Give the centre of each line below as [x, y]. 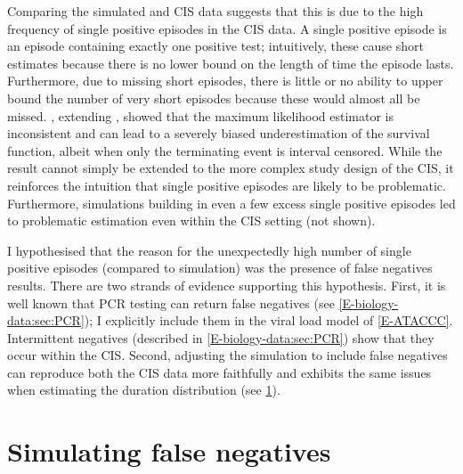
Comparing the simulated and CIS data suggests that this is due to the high [215, 11]
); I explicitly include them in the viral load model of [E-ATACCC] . [268, 320]
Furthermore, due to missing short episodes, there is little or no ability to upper [225, 81]
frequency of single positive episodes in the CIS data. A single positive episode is [227, 28]
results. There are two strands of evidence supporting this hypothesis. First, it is [227, 285]
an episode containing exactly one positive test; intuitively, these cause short [215, 46]
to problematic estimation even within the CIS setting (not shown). [191, 221]
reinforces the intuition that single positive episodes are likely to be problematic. [227, 185]
